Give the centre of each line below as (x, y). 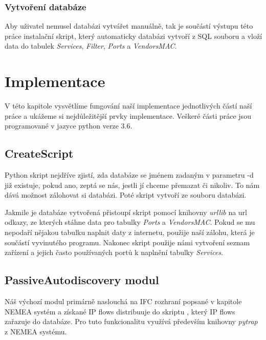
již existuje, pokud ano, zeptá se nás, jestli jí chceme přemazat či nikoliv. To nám (132, 185)
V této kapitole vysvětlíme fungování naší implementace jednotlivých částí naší (128, 106)
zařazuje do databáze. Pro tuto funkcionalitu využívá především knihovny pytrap (131, 321)
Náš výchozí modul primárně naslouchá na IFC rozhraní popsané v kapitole (123, 301)
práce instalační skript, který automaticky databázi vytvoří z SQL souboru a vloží (134, 36)
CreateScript (39, 153)
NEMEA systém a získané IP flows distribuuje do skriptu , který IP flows (120, 311)
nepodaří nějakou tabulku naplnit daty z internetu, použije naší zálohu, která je (130, 232)
